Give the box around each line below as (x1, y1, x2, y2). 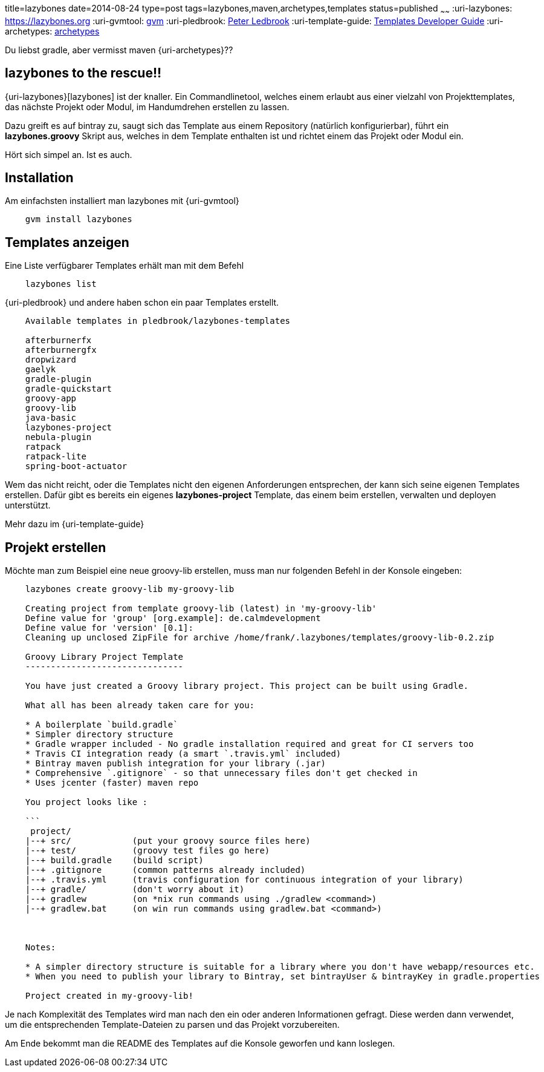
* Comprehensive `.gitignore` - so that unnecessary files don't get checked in (25, 768, 418, 778)
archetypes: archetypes (5, 25, 100, 36)
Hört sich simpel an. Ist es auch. (5, 149, 132, 160)
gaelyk (25, 364, 56, 375)
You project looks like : (25, 797, 148, 807)
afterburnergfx (25, 345, 97, 355)
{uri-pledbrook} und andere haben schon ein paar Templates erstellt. (5, 297, 279, 308)
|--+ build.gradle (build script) (25, 855, 204, 866)
